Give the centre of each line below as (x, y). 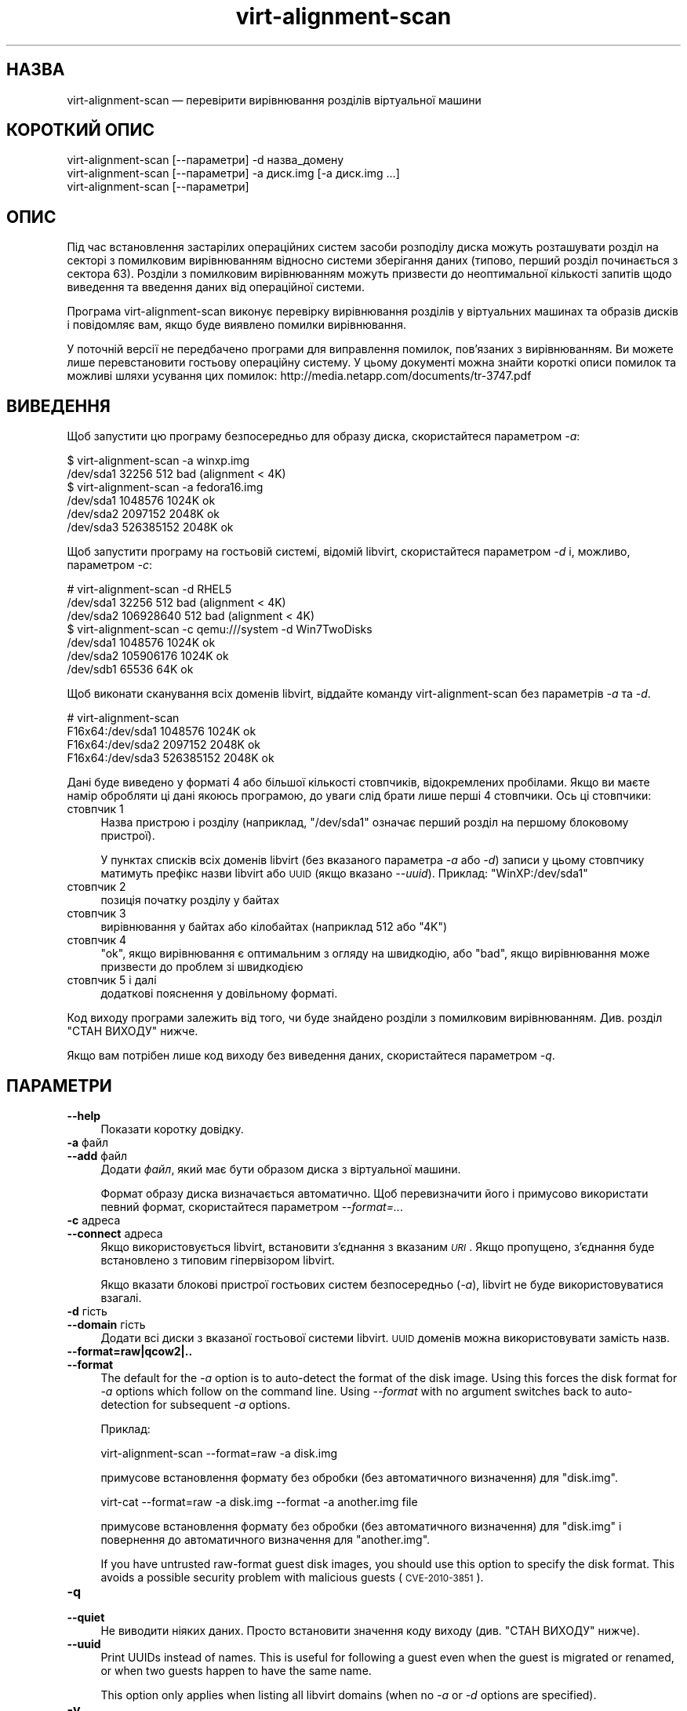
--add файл (97, 1155)
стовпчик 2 (96, 887)
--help (84, 1115)
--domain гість (106, 1324)
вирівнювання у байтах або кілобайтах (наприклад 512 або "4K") (274, 927)
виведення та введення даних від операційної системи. (216, 287)
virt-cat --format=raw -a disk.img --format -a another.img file (259, 1501)
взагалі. (121, 1297)
